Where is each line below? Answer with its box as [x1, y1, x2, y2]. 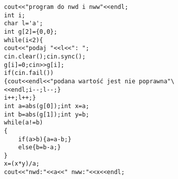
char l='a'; [4, 20, 43, 27]
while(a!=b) [4, 119, 43, 126]
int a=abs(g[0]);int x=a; [4, 102, 89, 110]
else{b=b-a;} [18, 144, 61, 151]
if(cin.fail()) [4, 69, 54, 77]
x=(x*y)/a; [4, 160, 40, 168]
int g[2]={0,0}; [4, 28, 58, 35]
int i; [4, 11, 25, 19]
